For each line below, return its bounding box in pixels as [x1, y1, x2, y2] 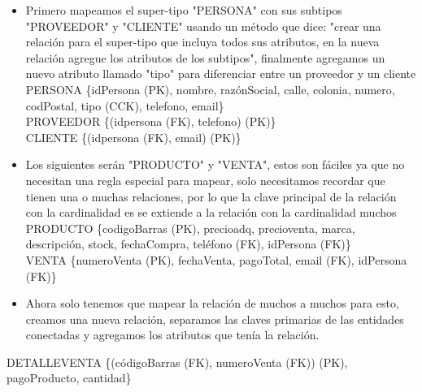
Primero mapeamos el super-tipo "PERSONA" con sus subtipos [25, 2, 342, 18]
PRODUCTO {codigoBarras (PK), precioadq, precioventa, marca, [25, 219, 355, 236]
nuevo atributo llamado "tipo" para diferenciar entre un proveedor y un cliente [25, 65, 416, 82]
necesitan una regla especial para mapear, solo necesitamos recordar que [25, 171, 385, 188]
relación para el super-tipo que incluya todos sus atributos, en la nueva [25, 33, 380, 50]
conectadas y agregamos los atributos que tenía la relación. [25, 326, 320, 343]
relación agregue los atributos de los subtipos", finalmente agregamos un [25, 49, 385, 66]
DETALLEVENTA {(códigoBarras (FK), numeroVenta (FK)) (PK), [7, 353, 348, 370]
